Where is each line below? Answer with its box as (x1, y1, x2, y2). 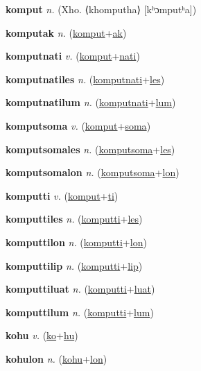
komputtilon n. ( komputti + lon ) (6, 234, 147, 249)
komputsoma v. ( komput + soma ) (6, 118, 151, 132)
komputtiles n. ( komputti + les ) (6, 212, 143, 226)
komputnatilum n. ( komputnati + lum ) (6, 95, 176, 110)
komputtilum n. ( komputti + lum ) (6, 304, 154, 319)
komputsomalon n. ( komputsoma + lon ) (6, 165, 180, 180)
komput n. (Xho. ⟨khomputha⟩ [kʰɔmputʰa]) (6, 2, 197, 16)
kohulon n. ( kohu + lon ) (6, 351, 107, 365)
